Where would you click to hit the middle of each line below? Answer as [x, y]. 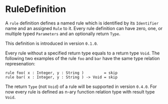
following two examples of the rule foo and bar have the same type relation [82, 58]
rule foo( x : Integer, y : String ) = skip [61, 73]
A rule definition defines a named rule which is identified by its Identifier [82, 23]
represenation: [20, 63]
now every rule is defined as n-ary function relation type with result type [80, 91]
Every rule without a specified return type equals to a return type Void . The [82, 53]
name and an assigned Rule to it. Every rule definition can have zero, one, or [84, 28]
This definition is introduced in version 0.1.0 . [52, 43]
